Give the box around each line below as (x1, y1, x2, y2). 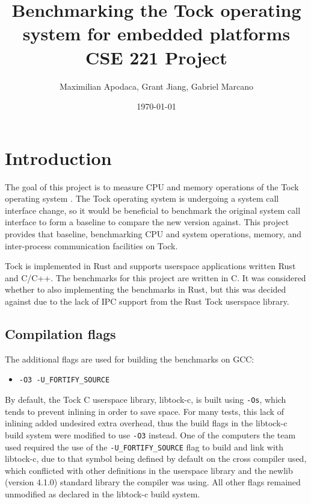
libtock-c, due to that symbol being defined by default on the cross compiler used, (5, 452, 307, 465)
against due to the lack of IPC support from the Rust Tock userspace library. (5, 294, 289, 307)
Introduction (5, 145, 112, 170)
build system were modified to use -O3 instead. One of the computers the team (5, 428, 296, 441)
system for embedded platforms (22, 21, 291, 46)
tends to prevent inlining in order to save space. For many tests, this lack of (5, 405, 284, 417)
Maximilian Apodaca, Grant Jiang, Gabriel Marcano (59, 79, 254, 92)
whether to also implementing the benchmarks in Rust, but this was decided (5, 283, 286, 296)
